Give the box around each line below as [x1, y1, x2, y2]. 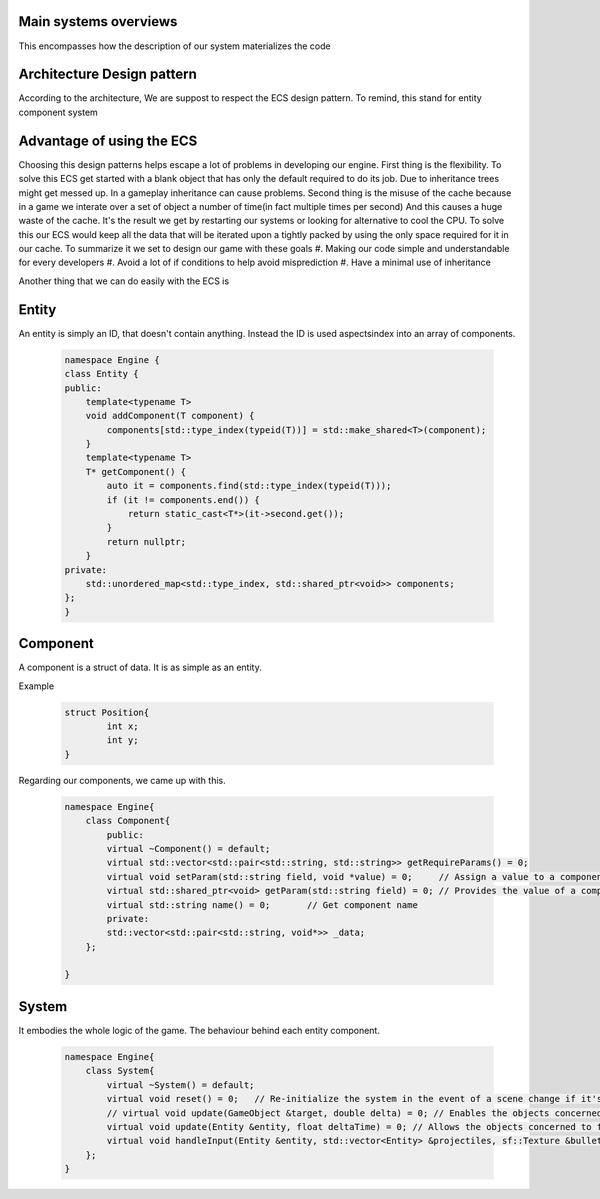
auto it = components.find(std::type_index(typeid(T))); [106, 480, 392, 492]
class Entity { [64, 368, 139, 380]
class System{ [85, 1065, 155, 1077]
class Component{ [85, 815, 171, 827]
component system [18, 106, 99, 118]
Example [18, 680, 55, 692]
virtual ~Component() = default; [106, 843, 271, 854]
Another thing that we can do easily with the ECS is [18, 275, 230, 287]
